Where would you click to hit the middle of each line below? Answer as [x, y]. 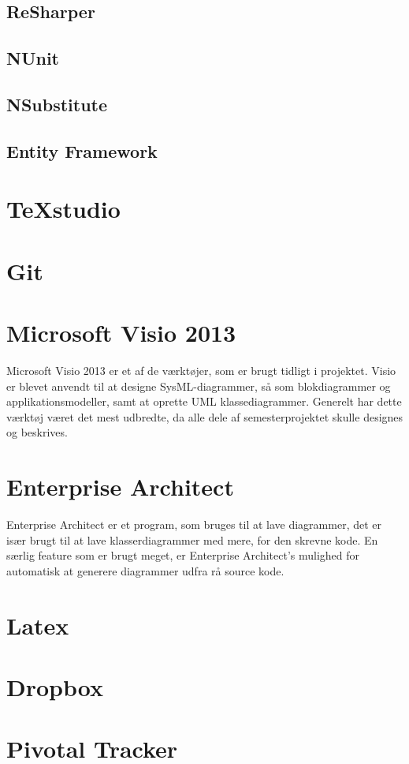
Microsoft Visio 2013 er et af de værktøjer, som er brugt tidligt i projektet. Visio [201, 370]
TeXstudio [63, 209]
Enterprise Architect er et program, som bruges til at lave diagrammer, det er [194, 524]
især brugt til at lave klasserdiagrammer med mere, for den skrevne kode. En [192, 539]
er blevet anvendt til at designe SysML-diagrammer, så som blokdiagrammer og [199, 386]
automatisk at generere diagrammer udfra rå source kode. [145, 570]
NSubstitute [57, 104]
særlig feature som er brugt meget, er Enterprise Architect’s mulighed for [183, 555]
